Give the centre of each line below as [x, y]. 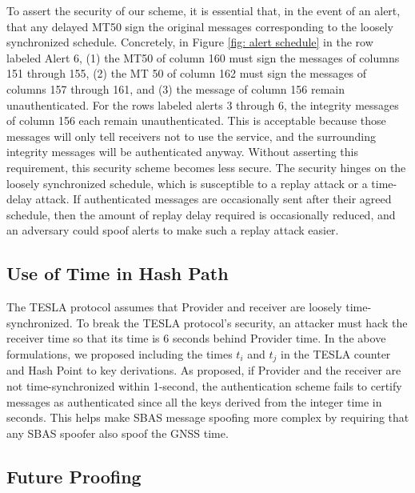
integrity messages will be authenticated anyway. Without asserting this [182, 152]
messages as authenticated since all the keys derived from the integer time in [194, 401]
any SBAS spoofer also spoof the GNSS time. [118, 433]
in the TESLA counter [336, 353]
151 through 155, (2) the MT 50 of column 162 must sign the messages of [186, 73]
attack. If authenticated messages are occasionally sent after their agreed [213, 199]
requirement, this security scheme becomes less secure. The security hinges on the [206, 167]
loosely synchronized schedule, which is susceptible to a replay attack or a [187, 183]
